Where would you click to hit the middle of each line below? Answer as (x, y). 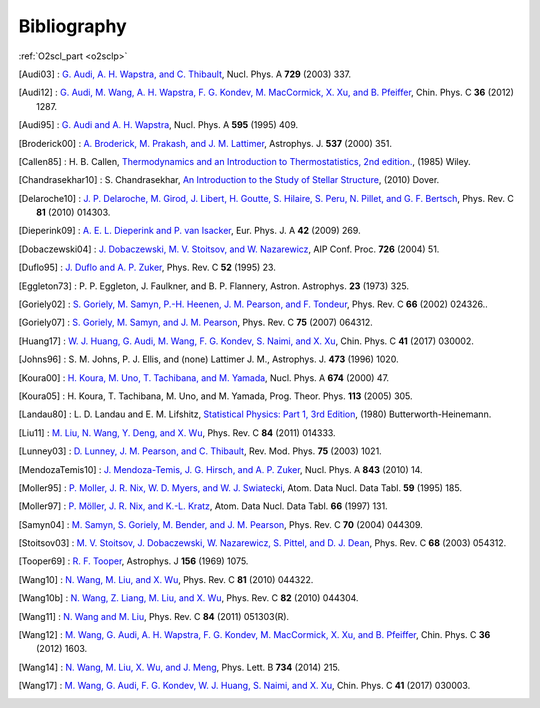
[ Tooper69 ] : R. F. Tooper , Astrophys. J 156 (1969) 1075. (133, 561)
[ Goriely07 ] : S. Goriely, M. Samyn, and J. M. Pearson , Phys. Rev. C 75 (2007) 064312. (196, 322)
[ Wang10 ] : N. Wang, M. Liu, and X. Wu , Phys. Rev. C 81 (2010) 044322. (166, 579)
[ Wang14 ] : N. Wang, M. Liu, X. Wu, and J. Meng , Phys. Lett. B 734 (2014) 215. (179, 667)
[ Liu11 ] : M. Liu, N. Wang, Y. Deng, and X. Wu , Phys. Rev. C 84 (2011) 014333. (177, 432)
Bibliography (72, 26)
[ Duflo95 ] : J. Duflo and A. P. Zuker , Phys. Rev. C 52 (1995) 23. (147, 267)
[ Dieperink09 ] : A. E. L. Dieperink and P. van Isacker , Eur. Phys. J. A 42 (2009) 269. (189, 231)
